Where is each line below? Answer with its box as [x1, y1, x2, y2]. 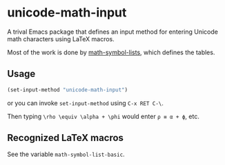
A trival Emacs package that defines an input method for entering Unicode [7, 27, 219, 36]
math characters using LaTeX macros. [7, 34, 115, 43]
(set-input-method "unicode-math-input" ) [7, 86, 128, 93]
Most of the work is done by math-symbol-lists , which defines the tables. [7, 48, 215, 56]
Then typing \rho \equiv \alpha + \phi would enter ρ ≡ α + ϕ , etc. [7, 112, 200, 120]
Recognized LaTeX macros [7, 132, 124, 144]
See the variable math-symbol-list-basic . [7, 150, 126, 159]
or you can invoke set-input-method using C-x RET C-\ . [7, 98, 164, 107]
